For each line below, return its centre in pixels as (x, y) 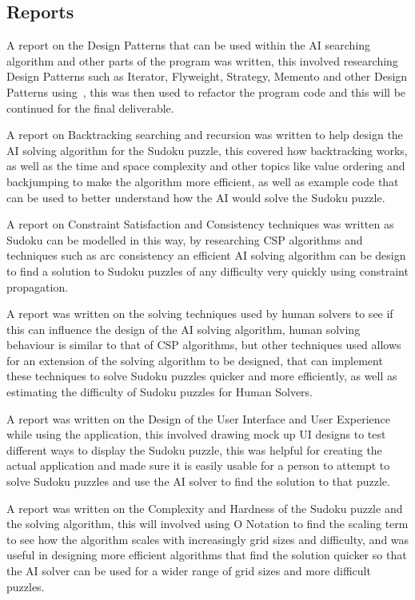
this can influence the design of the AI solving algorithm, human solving (184, 329)
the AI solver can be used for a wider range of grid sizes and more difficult (189, 571)
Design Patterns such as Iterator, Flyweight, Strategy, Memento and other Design (207, 76)
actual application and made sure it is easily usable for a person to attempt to (198, 465)
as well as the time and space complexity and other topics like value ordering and (206, 166)
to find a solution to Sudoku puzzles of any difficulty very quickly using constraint (207, 270)
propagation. (38, 286)
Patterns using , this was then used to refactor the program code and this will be (206, 91)
